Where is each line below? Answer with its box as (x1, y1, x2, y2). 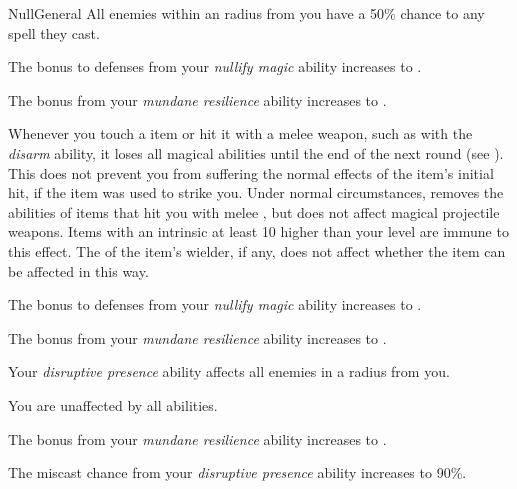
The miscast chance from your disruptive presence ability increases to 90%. (8, 462, 467, 483)
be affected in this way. (8, 260, 149, 281)
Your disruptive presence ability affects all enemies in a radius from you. (8, 361, 450, 382)
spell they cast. (8, 22, 100, 43)
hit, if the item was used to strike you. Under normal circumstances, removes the (8, 182, 504, 203)
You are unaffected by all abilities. (8, 394, 218, 415)
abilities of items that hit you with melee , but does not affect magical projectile (8, 201, 500, 222)
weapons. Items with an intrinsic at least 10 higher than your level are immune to (8, 221, 509, 242)
